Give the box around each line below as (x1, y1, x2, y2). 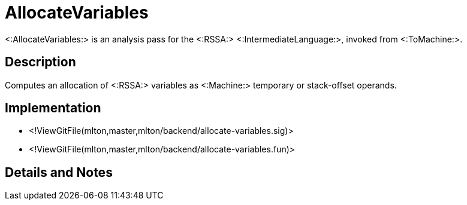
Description (5, 54, 76, 70)
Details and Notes (5, 164, 113, 180)
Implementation (5, 100, 101, 116)
